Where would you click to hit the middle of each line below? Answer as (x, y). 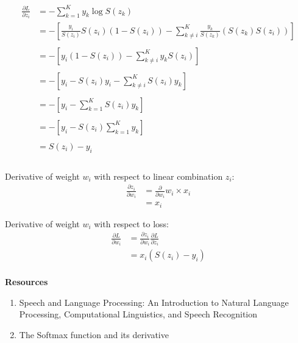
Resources (27, 282)
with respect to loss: (132, 223)
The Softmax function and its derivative (94, 335)
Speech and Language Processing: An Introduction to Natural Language (154, 302)
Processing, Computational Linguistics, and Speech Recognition (138, 314)
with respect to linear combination (158, 176)
